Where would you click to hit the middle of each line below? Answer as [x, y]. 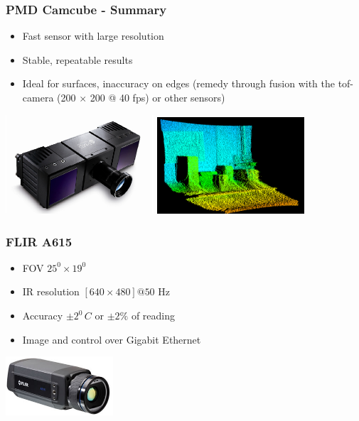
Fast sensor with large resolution [93, 36]
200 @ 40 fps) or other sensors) [157, 97]
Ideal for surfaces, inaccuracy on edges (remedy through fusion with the [178, 83]
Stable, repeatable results [77, 59]
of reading [153, 316]
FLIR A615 [39, 241]
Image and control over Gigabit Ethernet [112, 339]
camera [38, 97]
